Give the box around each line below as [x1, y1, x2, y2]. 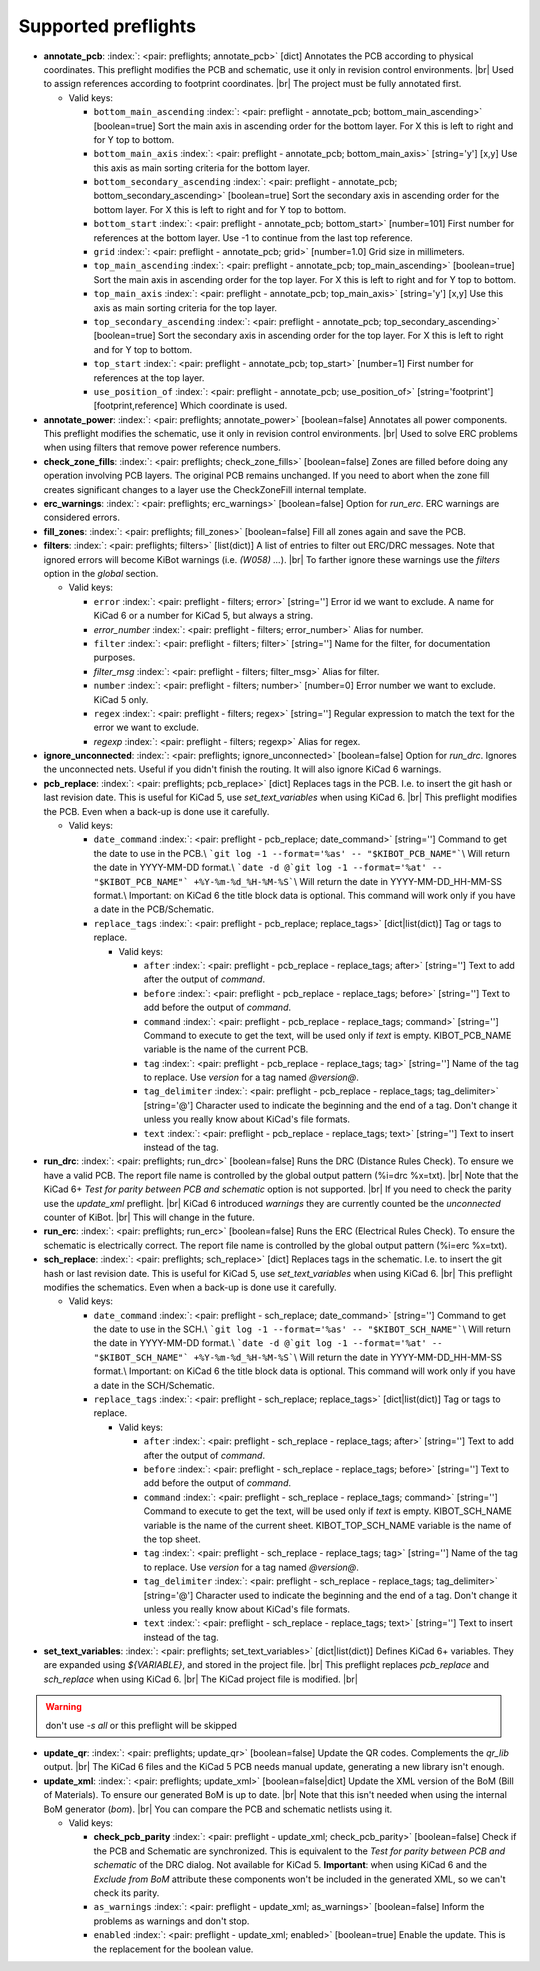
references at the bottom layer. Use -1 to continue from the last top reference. [93, 231, 414, 244]
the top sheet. [143, 1533, 201, 1545]
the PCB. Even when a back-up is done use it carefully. [43, 805, 270, 817]
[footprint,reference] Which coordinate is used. [93, 400, 288, 412]
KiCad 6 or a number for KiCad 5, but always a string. [93, 610, 314, 622]
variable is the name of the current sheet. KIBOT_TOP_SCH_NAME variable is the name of [143, 1519, 512, 1531]
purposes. [93, 651, 136, 664]
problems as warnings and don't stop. [93, 1915, 250, 1927]
